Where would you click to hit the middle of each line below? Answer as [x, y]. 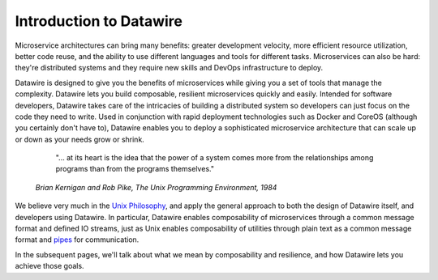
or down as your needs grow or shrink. [80, 139]
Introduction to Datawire [99, 21]
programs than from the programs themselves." [135, 169]
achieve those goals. [49, 266]
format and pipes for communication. [77, 240]
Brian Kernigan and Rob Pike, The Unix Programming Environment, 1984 [156, 187]
